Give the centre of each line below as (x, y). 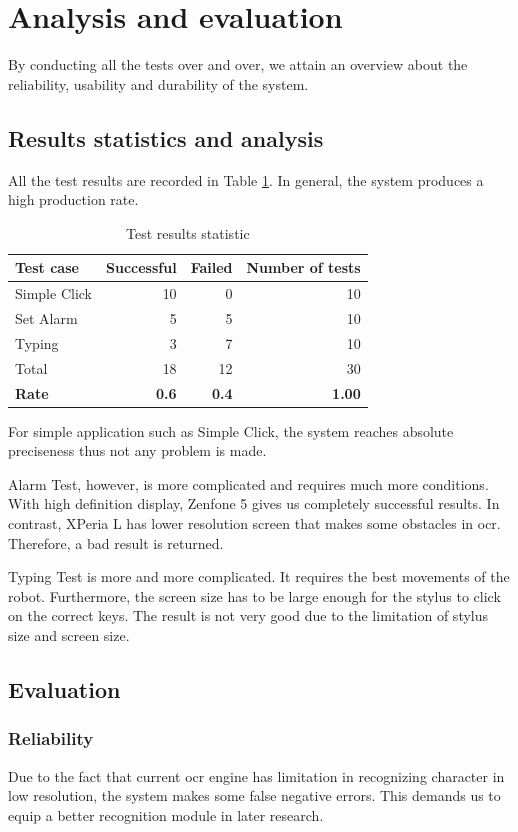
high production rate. (73, 199)
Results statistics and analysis (166, 137)
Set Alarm (46, 317)
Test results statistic (188, 232)
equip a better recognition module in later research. (166, 814)
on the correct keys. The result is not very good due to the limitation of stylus (248, 615)
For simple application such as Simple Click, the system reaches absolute (231, 430)
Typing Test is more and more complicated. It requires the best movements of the (259, 576)
